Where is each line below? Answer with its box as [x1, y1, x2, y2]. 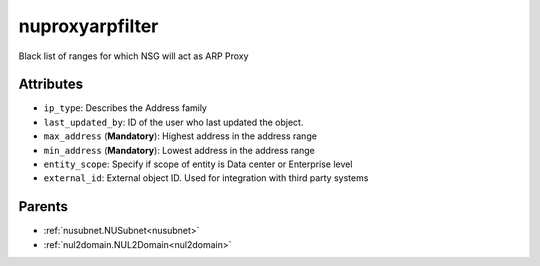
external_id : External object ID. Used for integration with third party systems [43, 172, 369, 184]
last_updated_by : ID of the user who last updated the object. [43, 116, 304, 128]
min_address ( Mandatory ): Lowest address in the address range [43, 144, 315, 156]
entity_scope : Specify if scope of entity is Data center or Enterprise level [43, 158, 353, 170]
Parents [18, 198, 69, 215]
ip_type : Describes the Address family [43, 102, 207, 114]
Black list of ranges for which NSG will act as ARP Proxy [18, 50, 249, 62]
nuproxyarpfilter [18, 15, 159, 37]
